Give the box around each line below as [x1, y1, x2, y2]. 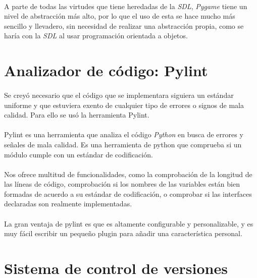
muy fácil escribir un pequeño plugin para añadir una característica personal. [4, 228, 242, 239]
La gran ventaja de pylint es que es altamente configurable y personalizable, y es [4, 218, 253, 229]
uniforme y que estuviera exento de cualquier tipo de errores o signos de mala [4, 99, 244, 110]
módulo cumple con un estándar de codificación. [4, 149, 153, 159]
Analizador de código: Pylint [4, 60, 208, 81]
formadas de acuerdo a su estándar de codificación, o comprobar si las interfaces [4, 188, 252, 199]
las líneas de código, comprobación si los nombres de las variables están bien [4, 179, 240, 189]
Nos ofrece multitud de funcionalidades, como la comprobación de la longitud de [4, 169, 252, 179]
